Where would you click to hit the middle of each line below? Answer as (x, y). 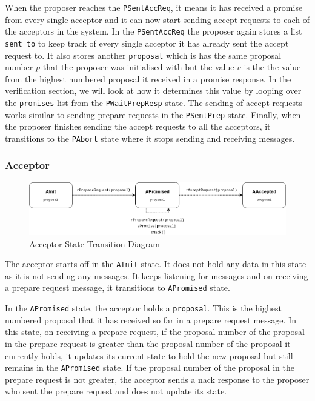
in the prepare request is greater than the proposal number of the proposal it (148, 343)
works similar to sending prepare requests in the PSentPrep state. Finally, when (153, 114)
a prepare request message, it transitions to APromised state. (118, 287)
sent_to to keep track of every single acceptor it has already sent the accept (147, 43)
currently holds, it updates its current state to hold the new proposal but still (149, 355)
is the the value (272, 67)
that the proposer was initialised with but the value (138, 67)
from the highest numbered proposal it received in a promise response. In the (148, 78)
